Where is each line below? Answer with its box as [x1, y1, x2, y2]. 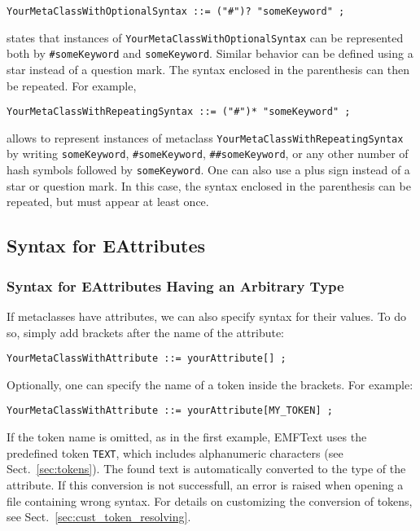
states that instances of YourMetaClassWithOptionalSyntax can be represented [7, 29, 404, 46]
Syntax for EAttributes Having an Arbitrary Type [7, 275, 344, 296]
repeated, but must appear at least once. [7, 193, 209, 210]
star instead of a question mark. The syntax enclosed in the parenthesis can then [7, 60, 409, 77]
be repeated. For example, [7, 77, 137, 94]
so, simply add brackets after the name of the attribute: [7, 323, 285, 340]
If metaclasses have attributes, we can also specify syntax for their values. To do [7, 307, 407, 324]
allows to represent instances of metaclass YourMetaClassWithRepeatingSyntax [7, 129, 404, 146]
